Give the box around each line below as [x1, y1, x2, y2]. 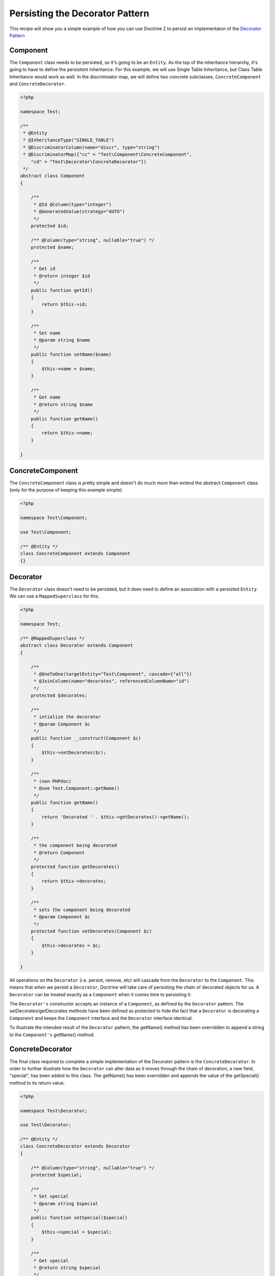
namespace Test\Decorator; [20, 1108, 88, 1114]
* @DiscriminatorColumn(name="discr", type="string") [23, 144, 160, 150]
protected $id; [31, 223, 69, 229]
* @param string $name [33, 337, 90, 343]
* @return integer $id [33, 273, 90, 279]
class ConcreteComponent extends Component [20, 551, 131, 556]
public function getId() [31, 287, 93, 293]
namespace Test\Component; [20, 515, 88, 521]
